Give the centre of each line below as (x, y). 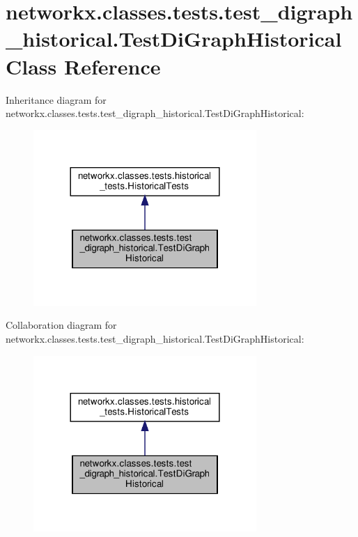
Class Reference (83, 66)
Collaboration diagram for (61, 325)
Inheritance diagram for (56, 99)
